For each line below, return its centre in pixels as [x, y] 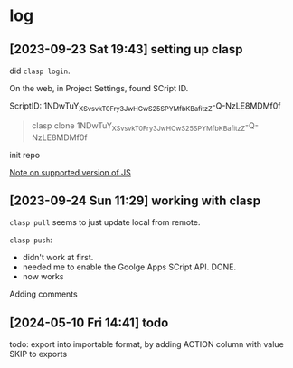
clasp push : [31, 240]
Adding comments [44, 294]
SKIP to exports [38, 354]
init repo [25, 155]
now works [43, 277]
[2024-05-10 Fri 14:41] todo [89, 322]
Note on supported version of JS [70, 172]
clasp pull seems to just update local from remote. [105, 222]
